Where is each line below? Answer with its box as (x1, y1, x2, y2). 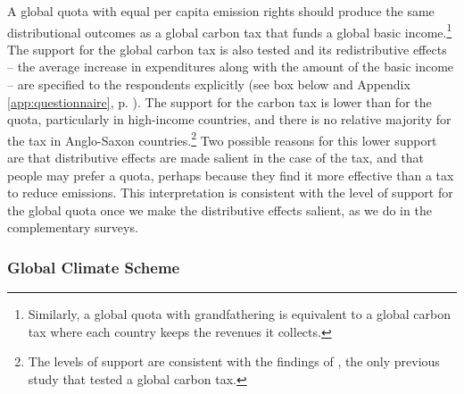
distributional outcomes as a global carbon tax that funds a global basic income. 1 (7, 20, 452, 41)
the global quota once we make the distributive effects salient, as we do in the (7, 200, 432, 219)
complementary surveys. (7, 218, 138, 237)
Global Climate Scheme (7, 256, 180, 278)
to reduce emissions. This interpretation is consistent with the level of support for (7, 183, 453, 202)
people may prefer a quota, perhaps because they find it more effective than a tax (7, 165, 454, 184)
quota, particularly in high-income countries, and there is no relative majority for (7, 110, 452, 129)
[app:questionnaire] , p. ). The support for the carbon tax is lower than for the (7, 92, 432, 111)
